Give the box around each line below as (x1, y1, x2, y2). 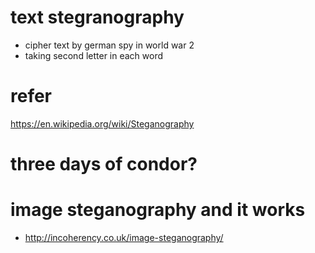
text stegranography (10, 6, 185, 29)
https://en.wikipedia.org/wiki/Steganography (10, 117, 195, 130)
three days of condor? (10, 153, 198, 176)
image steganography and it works (10, 199, 306, 221)
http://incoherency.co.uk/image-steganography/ (24, 232, 224, 243)
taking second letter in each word (24, 49, 164, 61)
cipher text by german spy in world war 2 (24, 39, 195, 51)
